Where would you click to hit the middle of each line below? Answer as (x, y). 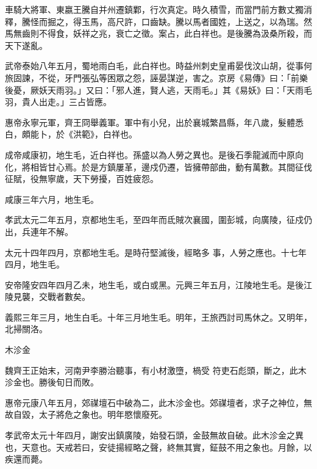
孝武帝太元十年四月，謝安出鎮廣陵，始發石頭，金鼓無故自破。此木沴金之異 (154, 435)
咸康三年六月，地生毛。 (52, 199)
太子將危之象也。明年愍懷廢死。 (103, 414)
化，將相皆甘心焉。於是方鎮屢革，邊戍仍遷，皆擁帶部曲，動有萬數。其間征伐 (158, 166)
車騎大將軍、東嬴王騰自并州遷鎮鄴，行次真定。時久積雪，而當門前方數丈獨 (154, 9)
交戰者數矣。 (64, 296)
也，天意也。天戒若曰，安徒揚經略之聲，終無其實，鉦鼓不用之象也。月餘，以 (158, 447)
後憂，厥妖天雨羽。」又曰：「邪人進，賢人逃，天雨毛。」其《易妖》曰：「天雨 (154, 89)
